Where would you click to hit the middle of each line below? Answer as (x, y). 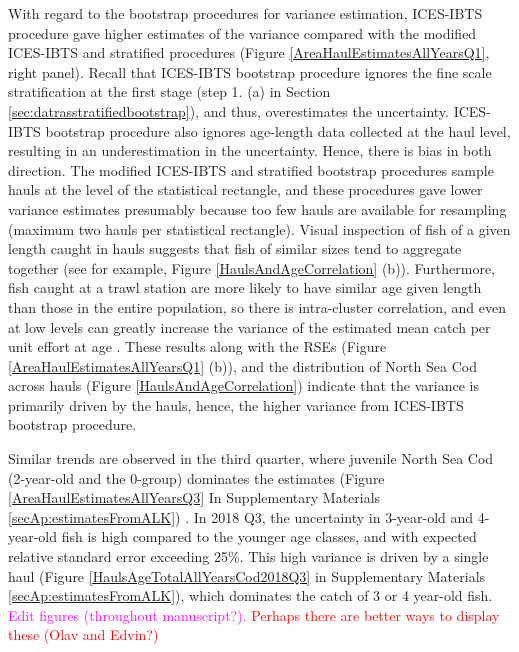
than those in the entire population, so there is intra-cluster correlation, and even (257, 306)
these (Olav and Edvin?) (83, 634)
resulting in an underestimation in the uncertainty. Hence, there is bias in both (250, 150)
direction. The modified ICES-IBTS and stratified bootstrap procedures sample (251, 169)
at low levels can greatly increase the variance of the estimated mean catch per (249, 326)
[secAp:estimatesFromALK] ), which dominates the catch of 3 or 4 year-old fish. (250, 595)
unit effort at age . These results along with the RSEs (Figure (197, 346)
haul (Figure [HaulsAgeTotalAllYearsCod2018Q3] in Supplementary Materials (247, 575)
